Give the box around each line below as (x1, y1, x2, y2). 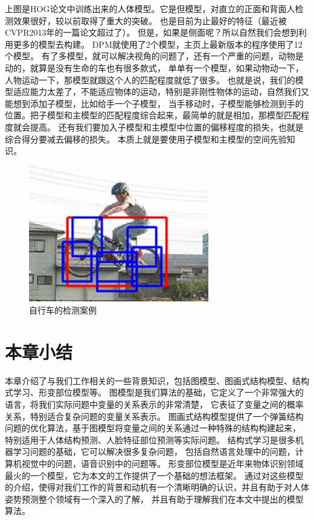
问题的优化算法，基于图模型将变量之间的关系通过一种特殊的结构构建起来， (5, 422, 301, 434)
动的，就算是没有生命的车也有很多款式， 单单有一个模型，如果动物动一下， (5, 61, 304, 74)
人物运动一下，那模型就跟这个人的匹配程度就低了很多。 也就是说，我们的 (5, 73, 295, 86)
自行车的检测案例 (29, 304, 97, 316)
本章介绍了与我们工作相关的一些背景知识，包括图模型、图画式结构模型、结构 (5, 374, 309, 387)
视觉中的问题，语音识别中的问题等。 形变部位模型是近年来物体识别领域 (21, 457, 304, 469)
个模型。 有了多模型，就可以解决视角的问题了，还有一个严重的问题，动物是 (5, 50, 304, 62)
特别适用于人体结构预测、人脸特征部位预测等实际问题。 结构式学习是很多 (5, 433, 295, 446)
